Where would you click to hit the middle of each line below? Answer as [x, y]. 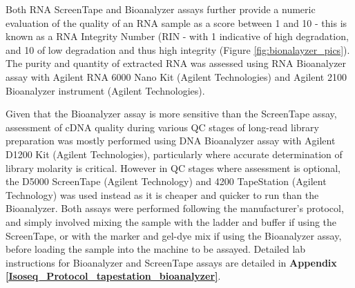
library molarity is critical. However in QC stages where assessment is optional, [173, 167]
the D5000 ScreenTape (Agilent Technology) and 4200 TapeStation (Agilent [166, 181]
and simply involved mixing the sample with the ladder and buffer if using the [171, 221]
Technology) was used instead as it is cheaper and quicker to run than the [162, 194]
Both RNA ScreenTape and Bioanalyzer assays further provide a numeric [161, 9]
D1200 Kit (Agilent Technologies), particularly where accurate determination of [174, 154]
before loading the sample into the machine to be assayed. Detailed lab [156, 249]
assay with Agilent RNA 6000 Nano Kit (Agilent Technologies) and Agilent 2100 [176, 76]
